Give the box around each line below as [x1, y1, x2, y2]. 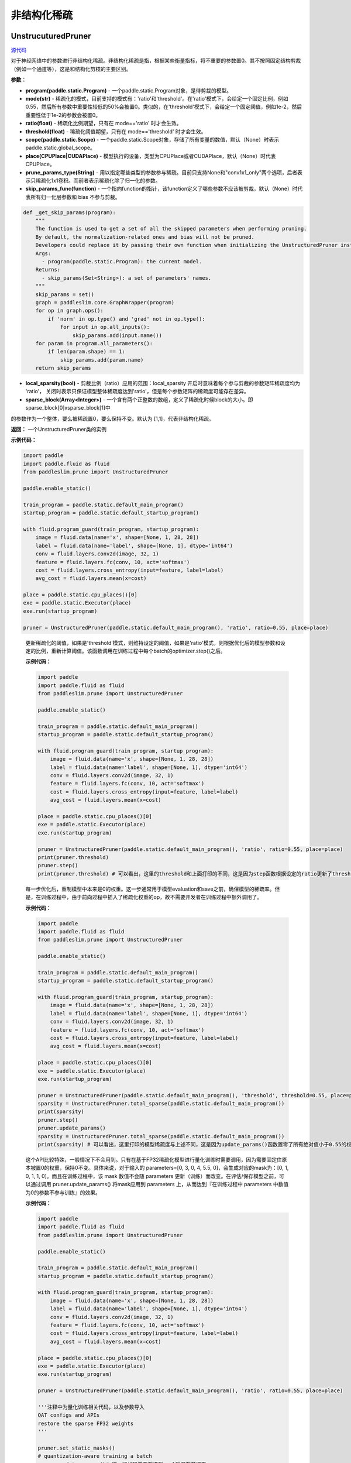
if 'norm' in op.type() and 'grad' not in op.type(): [47, 315, 205, 322]
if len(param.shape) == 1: [47, 348, 125, 355]
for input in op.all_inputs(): [60, 324, 150, 331]
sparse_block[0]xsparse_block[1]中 [25, 404, 111, 411]
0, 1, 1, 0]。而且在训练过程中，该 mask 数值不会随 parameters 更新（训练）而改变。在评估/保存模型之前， [25, 1172, 280, 1179]
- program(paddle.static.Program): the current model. [42, 258, 202, 265]
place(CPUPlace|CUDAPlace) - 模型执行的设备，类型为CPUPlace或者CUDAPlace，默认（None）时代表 [25, 152, 276, 159]
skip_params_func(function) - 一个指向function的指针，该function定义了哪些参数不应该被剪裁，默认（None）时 [25, 185, 298, 193]
